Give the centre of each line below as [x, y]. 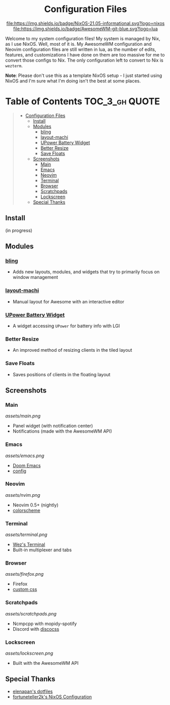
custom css [25, 589]
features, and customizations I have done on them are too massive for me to [85, 54]
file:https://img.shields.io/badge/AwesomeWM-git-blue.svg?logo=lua [86, 29]
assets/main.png [23, 416]
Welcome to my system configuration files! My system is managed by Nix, [83, 38]
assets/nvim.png [23, 495]
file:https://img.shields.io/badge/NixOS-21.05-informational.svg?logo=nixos [86, 23]
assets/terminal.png [26, 534]
